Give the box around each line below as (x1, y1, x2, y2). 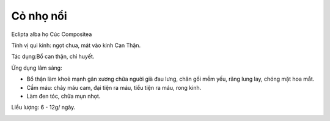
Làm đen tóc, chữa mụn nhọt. (26, 92, 101, 100)
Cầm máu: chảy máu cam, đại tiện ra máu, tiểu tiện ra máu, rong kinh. (26, 84, 202, 91)
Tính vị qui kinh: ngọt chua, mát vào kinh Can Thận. (11, 42, 141, 49)
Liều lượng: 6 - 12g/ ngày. (11, 104, 76, 111)
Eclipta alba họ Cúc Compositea (11, 31, 92, 38)
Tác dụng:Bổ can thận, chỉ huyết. (11, 53, 95, 61)
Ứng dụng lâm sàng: (11, 64, 62, 71)
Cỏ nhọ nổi (11, 9, 67, 23)
